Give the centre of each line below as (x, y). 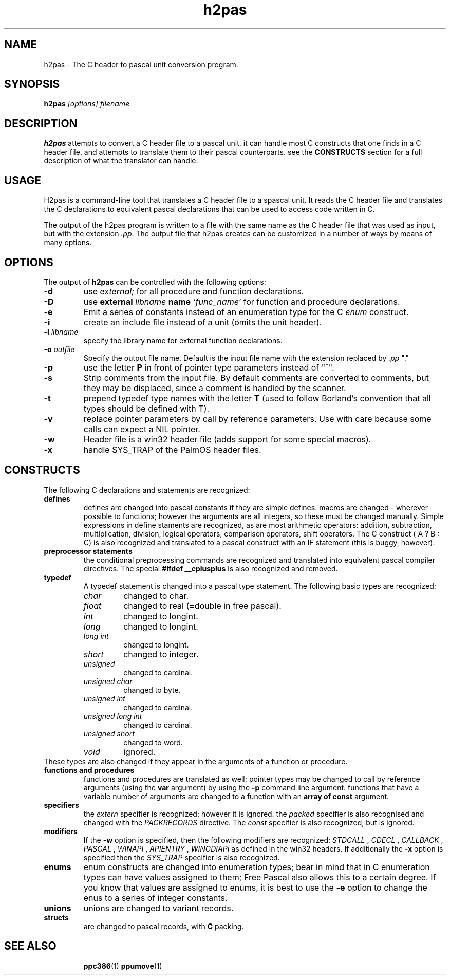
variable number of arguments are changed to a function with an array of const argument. (236, 796)
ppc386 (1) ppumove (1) (123, 966)
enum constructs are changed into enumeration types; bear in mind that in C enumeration (257, 867)
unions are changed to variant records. (158, 908)
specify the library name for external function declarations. (183, 340)
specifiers (61, 805)
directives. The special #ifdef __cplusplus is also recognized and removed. (211, 568)
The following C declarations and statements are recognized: (147, 490)
